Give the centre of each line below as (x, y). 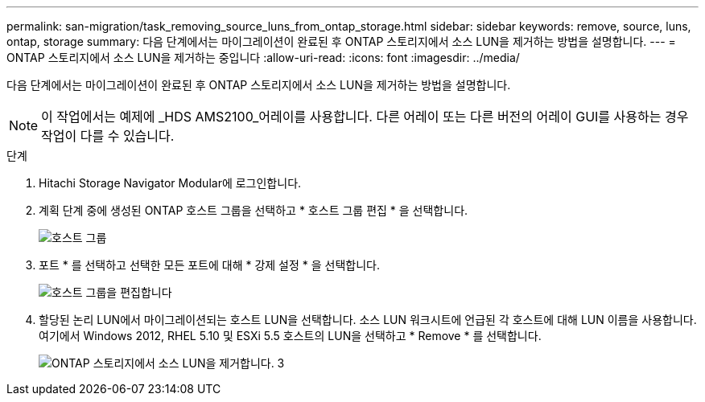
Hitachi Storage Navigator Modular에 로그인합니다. (170, 183)
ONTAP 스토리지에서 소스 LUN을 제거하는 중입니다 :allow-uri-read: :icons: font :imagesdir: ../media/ (263, 57)
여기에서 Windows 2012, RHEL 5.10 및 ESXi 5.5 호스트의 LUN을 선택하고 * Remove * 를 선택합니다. (290, 336)
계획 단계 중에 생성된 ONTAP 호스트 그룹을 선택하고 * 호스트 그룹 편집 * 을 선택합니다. (254, 210)
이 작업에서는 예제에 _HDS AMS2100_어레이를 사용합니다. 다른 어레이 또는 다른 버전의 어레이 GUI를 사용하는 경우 (365, 117)
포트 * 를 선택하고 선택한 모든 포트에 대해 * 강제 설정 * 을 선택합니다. (210, 265)
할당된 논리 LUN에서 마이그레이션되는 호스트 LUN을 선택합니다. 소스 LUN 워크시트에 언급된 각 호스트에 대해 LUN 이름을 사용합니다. (368, 320)
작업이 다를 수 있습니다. (108, 136)
